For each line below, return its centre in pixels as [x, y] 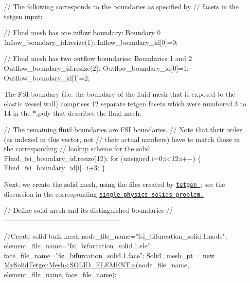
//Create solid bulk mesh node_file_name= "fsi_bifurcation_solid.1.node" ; [116, 236]
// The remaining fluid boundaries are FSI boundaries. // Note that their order [123, 129]
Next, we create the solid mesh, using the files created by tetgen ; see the [115, 184]
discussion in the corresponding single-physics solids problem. [104, 193]
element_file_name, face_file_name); [60, 274]
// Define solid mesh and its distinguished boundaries [84, 210]
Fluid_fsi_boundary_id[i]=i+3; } [54, 168]
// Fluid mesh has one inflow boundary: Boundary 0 [82, 32]
